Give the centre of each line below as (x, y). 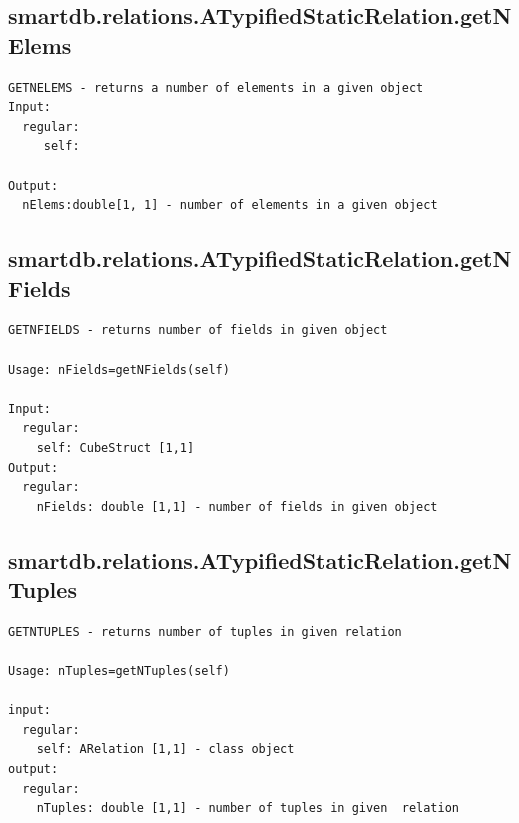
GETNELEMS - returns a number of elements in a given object (216, 87)
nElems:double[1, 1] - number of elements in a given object (230, 205)
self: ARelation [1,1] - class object (165, 749)
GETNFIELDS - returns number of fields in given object (198, 330)
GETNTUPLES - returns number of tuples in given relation (205, 631)
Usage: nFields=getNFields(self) (119, 369)
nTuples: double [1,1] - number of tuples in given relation (248, 808)
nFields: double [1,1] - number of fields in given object (237, 506)
